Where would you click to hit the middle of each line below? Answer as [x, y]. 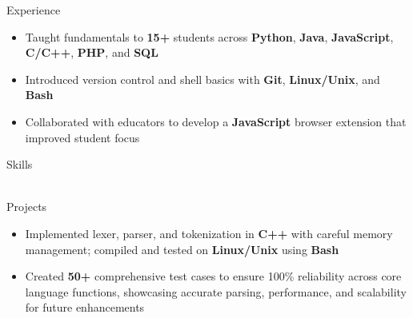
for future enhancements [85, 307]
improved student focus [82, 137]
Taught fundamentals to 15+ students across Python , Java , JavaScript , [209, 36]
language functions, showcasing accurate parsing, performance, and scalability [216, 291]
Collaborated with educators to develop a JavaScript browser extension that [216, 121]
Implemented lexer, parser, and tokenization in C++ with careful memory [209, 233]
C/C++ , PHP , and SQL [92, 52]
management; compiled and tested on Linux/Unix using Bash [182, 249]
